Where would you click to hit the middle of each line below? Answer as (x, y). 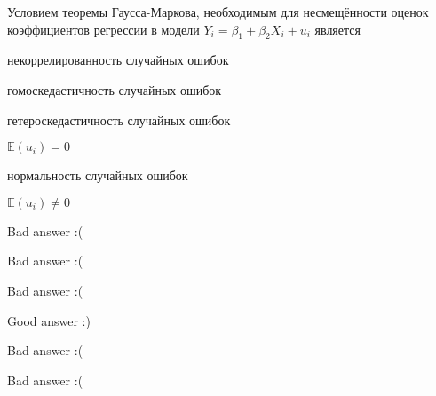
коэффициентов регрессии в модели (103, 29)
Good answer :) (49, 320)
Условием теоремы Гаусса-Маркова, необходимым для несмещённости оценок (218, 12)
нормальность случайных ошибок (98, 175)
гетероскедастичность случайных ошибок (119, 119)
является (337, 29)
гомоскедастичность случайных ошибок (115, 89)
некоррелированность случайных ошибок (118, 60)
